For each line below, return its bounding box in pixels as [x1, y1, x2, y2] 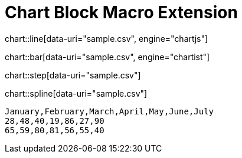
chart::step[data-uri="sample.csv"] [5, 70, 141, 80]
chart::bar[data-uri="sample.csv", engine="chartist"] [5, 51, 210, 62]
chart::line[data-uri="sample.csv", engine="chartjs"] [5, 33, 208, 44]
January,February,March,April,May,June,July [5, 106, 214, 116]
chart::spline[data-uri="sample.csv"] [5, 88, 148, 98]
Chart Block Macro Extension [5, 2, 238, 22]
